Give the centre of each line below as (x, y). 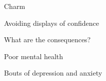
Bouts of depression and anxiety (53, 73)
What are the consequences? (47, 40)
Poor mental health (34, 56)
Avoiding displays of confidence (51, 23)
